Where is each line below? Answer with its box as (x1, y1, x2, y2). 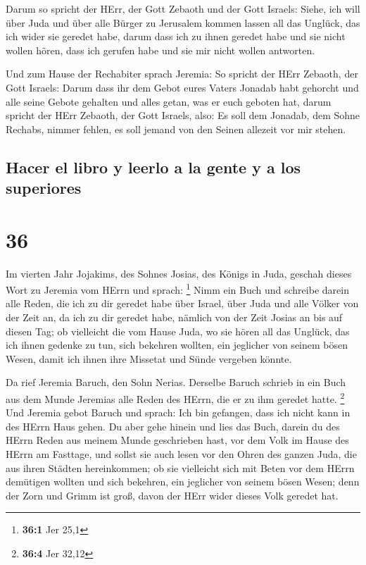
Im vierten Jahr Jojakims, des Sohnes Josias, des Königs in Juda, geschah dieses (6, 266, 352, 280)
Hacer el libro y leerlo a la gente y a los (6, 156, 301, 178)
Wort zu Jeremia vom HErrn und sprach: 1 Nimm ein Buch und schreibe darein (6, 280, 349, 297)
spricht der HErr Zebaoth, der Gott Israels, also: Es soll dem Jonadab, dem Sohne (6, 108, 360, 123)
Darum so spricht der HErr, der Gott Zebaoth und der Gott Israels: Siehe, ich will (6, 1, 360, 15)
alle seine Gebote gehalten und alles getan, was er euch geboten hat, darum (6, 94, 332, 108)
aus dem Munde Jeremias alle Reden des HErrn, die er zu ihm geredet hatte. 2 (6, 390, 345, 406)
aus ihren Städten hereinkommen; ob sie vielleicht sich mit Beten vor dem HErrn (6, 460, 355, 475)
